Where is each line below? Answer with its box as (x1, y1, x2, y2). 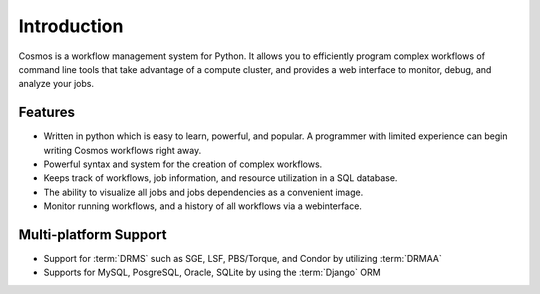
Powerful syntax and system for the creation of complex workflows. (43, 158, 323, 170)
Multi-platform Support (18, 226, 167, 243)
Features (18, 104, 75, 121)
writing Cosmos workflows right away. (43, 144, 202, 156)
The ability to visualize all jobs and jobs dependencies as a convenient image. (43, 186, 364, 198)
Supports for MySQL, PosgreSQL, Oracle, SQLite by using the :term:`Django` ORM (43, 266, 381, 279)
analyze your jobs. (18, 78, 95, 90)
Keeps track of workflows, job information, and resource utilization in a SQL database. (43, 172, 398, 184)
